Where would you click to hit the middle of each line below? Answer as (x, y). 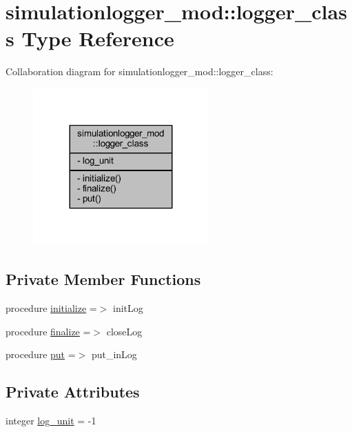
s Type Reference (90, 38)
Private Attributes (73, 392)
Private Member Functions (103, 279)
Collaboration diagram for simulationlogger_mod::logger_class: (139, 71)
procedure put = (41, 354)
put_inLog (114, 354)
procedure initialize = (51, 308)
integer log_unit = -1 (51, 421)
